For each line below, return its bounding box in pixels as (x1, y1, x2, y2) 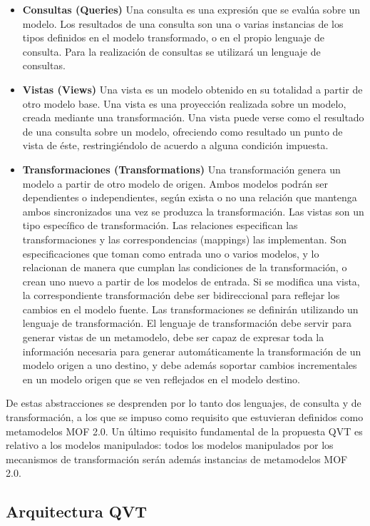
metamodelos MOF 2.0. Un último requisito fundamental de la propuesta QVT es (6, 423, 363, 438)
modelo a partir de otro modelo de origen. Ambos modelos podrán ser (22, 176, 329, 191)
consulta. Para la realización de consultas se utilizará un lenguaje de (22, 44, 321, 59)
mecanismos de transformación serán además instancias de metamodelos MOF (6, 451, 348, 466)
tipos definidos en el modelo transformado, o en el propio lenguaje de (22, 30, 324, 45)
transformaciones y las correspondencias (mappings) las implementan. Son (22, 231, 346, 246)
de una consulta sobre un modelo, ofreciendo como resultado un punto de (22, 123, 343, 138)
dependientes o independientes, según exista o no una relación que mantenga (22, 190, 357, 205)
